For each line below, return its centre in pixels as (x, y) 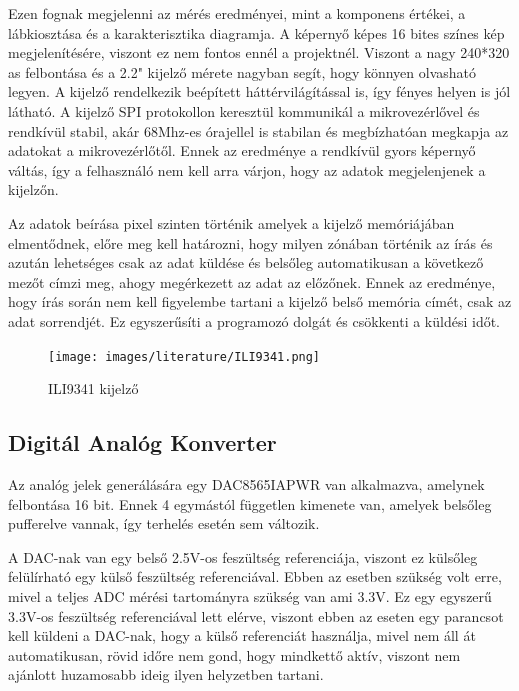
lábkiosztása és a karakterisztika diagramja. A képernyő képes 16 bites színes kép (256, 32)
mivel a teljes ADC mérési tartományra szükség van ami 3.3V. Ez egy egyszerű (250, 595)
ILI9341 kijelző (93, 388)
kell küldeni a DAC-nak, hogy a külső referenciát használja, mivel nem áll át (242, 635)
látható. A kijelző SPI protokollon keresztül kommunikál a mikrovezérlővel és (244, 110)
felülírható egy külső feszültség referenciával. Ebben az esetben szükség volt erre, (255, 576)
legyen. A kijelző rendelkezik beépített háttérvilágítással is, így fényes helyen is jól (259, 91)
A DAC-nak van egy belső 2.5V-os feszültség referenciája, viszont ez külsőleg (243, 556)
